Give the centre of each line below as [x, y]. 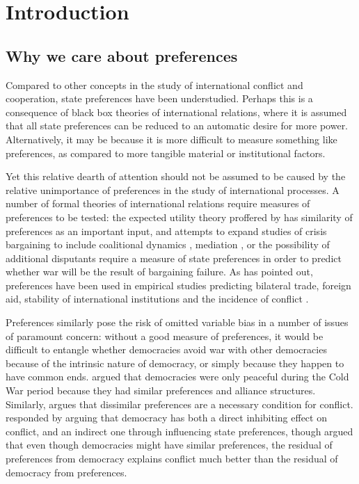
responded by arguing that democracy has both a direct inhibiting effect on [166, 418]
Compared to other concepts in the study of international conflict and [154, 84]
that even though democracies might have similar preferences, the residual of [169, 445]
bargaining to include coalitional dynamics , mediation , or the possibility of [168, 244]
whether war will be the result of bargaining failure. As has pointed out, [159, 272]
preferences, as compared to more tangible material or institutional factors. [166, 153]
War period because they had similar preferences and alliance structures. [161, 390]
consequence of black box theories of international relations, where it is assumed [176, 112]
